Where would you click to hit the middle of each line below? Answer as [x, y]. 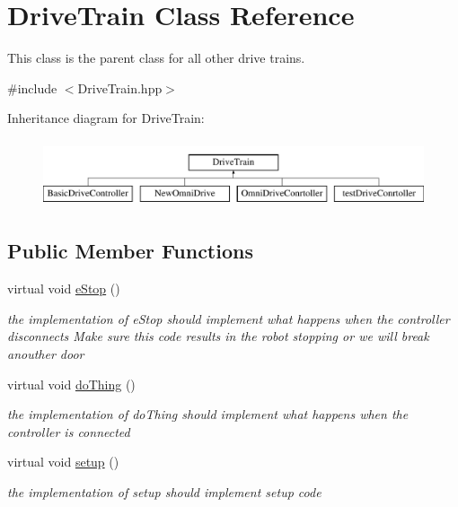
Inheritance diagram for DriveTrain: [106, 118]
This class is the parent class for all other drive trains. [156, 58]
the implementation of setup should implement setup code [164, 492]
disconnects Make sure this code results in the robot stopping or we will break [218, 336]
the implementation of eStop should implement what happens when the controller [229, 318]
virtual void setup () [63, 462]
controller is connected [69, 431]
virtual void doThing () [71, 384]
